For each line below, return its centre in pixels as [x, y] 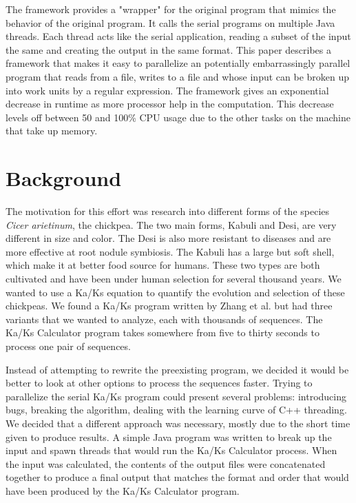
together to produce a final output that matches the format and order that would [177, 477]
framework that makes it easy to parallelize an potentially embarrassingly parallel [178, 63]
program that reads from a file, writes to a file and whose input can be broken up [178, 76]
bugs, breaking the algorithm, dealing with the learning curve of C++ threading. [176, 410]
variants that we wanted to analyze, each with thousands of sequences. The [164, 319]
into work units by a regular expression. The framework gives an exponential [167, 90]
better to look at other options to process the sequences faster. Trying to [159, 383]
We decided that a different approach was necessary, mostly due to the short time [178, 423]
